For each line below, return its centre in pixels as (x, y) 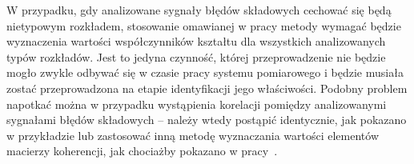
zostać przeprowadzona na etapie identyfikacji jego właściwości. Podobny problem (207, 88)
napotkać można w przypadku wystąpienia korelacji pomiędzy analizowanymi (197, 104)
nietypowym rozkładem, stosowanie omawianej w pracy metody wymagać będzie (204, 25)
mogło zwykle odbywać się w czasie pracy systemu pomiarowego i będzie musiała (205, 72)
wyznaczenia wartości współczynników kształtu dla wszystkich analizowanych (196, 41)
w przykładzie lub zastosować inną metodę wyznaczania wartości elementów (193, 135)
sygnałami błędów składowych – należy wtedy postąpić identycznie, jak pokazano (207, 120)
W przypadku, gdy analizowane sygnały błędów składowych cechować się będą (199, 10)
